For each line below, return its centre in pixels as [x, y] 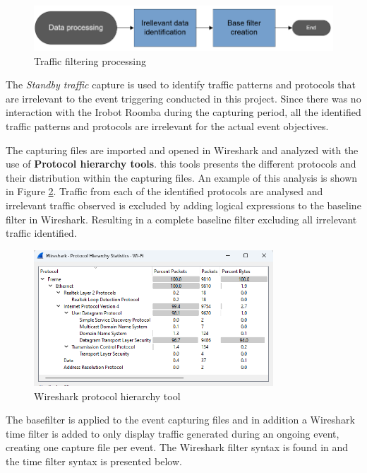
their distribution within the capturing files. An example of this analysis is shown [182, 177]
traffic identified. [41, 233]
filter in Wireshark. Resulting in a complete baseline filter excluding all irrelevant [181, 219]
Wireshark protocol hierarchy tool [107, 396]
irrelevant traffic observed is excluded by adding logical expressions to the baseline [183, 205]
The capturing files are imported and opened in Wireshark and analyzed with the [182, 150]
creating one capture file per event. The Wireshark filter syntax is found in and [177, 447]
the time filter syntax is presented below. [94, 461]
